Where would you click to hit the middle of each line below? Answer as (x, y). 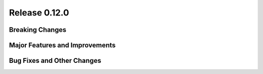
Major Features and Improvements (62, 45)
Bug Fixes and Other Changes (55, 61)
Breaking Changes (38, 30)
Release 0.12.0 (39, 13)
